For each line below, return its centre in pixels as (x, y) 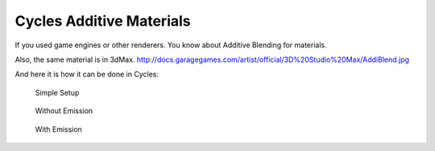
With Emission (58, 129)
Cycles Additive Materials (103, 21)
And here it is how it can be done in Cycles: (87, 74)
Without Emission (64, 111)
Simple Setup (57, 92)
